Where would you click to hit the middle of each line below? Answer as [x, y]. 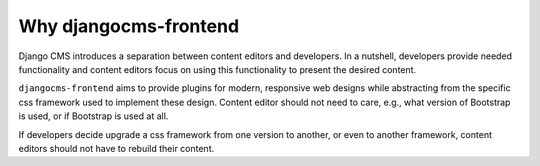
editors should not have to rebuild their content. [116, 148]
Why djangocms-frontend [129, 26]
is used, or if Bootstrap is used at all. [93, 116]
